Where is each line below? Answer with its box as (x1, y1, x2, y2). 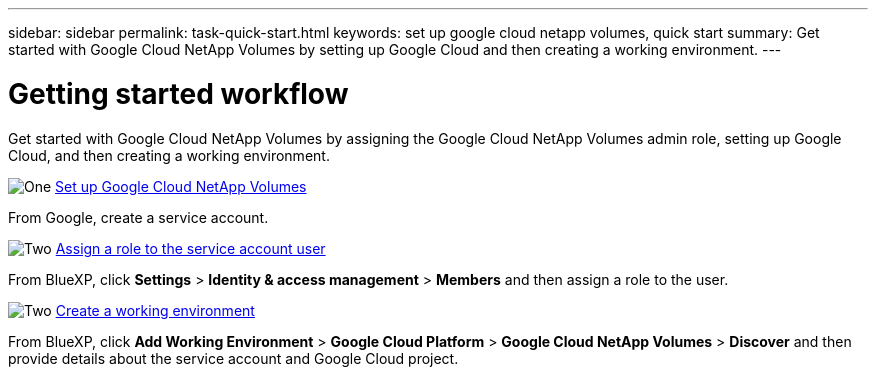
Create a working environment (55, 301, 255, 319)
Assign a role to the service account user (55, 239, 326, 257)
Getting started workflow (8, 76, 349, 111)
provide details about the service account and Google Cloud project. (8, 349, 459, 367)
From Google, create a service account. (8, 208, 269, 226)
